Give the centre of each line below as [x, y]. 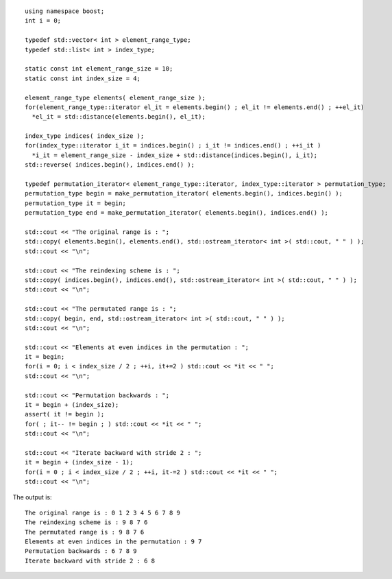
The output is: [32, 497]
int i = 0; [43, 21]
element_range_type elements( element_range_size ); [115, 97]
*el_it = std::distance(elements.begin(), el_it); [119, 117]
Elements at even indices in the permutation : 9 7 [113, 542]
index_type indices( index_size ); [85, 136]
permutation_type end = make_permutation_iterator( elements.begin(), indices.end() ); [177, 213]
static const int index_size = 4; [83, 78]
